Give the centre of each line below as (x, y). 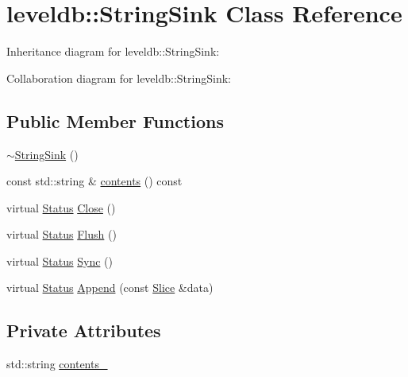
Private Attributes (84, 330)
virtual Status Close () (61, 207)
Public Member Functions (115, 120)
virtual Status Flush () (62, 234)
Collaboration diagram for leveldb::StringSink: (119, 78)
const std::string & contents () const (94, 181)
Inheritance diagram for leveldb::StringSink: (113, 51)
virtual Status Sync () (60, 260)
